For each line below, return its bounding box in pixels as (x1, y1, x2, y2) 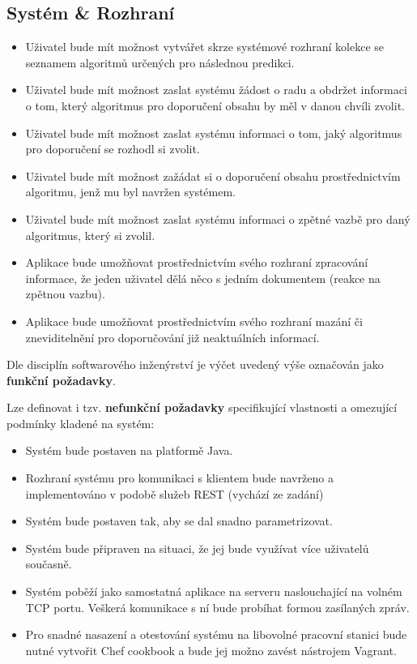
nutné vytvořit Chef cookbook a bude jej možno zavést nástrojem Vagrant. (25, 641, 397, 658)
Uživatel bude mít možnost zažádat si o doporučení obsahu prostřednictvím (25, 167, 401, 184)
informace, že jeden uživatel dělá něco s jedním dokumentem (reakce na (25, 269, 381, 286)
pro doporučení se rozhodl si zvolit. (25, 140, 200, 157)
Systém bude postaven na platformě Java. (25, 442, 233, 459)
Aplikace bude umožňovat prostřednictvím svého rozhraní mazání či (25, 312, 363, 329)
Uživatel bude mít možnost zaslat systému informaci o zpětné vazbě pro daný (25, 210, 411, 227)
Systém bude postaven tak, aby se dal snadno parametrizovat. (25, 512, 333, 529)
